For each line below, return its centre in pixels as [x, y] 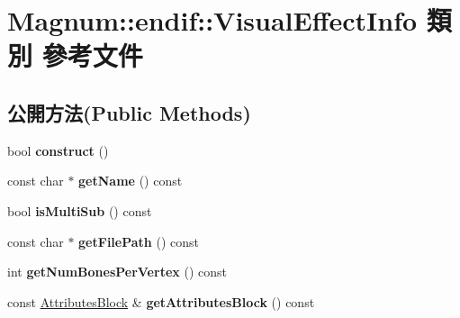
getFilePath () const [139, 241]
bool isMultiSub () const [80, 210]
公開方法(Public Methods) [129, 112]
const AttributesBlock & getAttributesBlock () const [161, 301]
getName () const [131, 181]
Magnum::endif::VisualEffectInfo [212, 20]
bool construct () [58, 150]
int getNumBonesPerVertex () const [117, 272]
